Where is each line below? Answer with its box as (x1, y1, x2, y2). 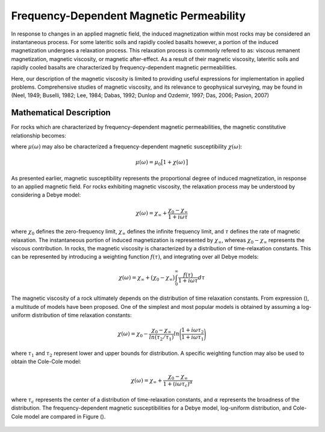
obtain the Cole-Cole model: (11, 358, 81, 365)
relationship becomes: (11, 132, 66, 139)
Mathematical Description (11, 107, 111, 118)
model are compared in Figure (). (24, 413, 106, 420)
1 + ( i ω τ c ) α (162, 379, 193, 389)
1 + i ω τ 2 (181, 326, 204, 335)
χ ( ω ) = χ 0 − (117, 331, 149, 339)
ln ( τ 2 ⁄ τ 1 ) (149, 334, 174, 342)
